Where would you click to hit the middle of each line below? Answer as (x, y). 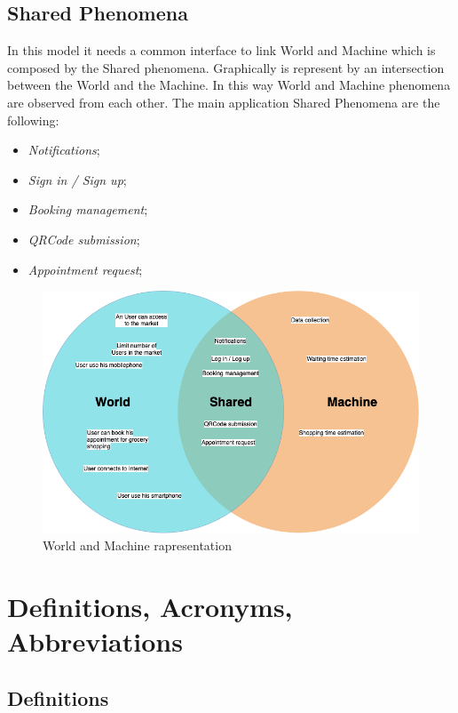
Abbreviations (95, 641)
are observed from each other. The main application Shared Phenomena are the (224, 102)
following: (33, 120)
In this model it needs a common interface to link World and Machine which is (221, 50)
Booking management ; (88, 209)
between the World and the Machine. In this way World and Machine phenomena (229, 85)
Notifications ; (64, 150)
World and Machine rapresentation (137, 545)
